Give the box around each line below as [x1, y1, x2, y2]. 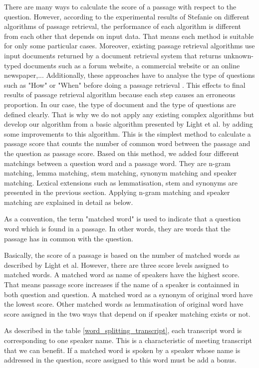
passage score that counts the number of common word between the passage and [4, 138, 251, 149]
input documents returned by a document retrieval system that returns [4, 50, 222, 60]
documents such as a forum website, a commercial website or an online [23, 60, 240, 70]
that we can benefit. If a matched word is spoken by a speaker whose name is [4, 345, 241, 355]
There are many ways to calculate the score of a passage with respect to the [4, 1, 237, 11]
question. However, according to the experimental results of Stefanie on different [4, 11, 250, 21]
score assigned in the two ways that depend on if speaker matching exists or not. [4, 308, 251, 319]
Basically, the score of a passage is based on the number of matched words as [4, 250, 240, 260]
